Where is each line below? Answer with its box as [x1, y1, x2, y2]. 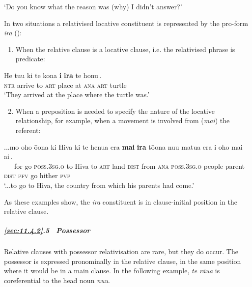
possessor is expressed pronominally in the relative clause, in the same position [4, 256, 241, 266]
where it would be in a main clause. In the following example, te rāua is [4, 265, 220, 276]
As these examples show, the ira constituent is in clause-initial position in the [4, 196, 237, 207]
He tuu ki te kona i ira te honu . [4, 70, 102, 80]
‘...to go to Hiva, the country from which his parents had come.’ [4, 180, 195, 190]
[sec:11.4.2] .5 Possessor [4, 225, 90, 235]
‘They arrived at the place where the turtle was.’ [4, 89, 150, 100]
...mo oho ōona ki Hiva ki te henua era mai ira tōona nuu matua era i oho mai [4, 141, 243, 152]
